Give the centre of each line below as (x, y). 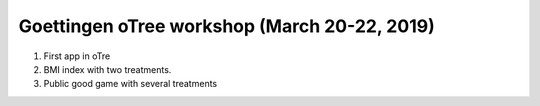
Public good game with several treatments (130, 84)
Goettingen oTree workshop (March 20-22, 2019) (226, 26)
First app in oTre (77, 56)
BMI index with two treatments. (107, 69)
